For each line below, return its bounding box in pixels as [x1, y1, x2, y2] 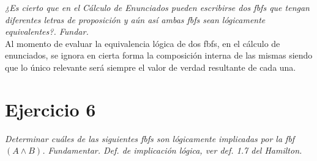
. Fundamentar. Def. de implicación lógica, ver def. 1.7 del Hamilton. [42, 144, 302, 157]
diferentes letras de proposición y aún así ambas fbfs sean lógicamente [5, 13, 266, 26]
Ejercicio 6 [5, 96, 96, 121]
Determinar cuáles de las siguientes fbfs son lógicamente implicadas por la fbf [5, 132, 295, 145]
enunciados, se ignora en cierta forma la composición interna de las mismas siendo [5, 49, 313, 62]
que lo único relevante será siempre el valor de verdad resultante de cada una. [5, 60, 296, 73]
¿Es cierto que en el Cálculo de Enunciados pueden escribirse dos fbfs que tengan [5, 1, 310, 13]
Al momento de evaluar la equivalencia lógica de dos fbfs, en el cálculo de [5, 37, 280, 49]
